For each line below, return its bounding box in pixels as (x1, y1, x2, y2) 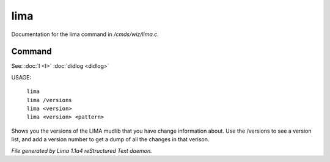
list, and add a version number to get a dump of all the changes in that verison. (11, 136, 210, 143)
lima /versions (26, 97, 73, 103)
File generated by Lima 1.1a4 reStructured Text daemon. (11, 147, 152, 154)
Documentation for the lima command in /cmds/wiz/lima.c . (11, 31, 159, 38)
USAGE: (11, 73, 32, 81)
